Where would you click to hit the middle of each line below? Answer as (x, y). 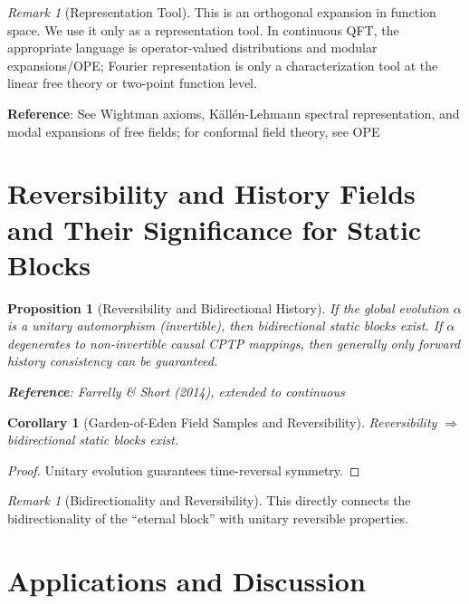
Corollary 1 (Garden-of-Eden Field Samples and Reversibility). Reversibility (222, 422)
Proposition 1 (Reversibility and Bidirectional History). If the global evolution (228, 307)
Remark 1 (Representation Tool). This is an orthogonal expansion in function (222, 12)
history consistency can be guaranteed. (113, 361)
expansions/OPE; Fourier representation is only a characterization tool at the (223, 65)
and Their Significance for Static (215, 229)
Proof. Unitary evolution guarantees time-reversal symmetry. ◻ (184, 470)
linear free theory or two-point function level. (132, 83)
